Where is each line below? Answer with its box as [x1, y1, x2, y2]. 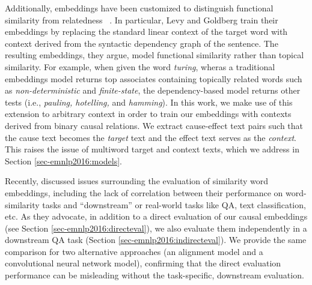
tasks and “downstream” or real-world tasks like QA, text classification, [42, 198, 306, 211]
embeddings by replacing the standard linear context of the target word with [5, 25, 288, 38]
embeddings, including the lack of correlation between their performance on [5, 186, 283, 199]
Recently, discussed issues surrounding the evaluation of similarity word [5, 175, 269, 187]
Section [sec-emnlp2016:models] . [5, 154, 122, 167]
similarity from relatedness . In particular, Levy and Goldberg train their [5, 13, 278, 26]
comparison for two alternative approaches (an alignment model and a [5, 245, 263, 257]
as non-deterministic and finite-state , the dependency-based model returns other [5, 84, 301, 97]
